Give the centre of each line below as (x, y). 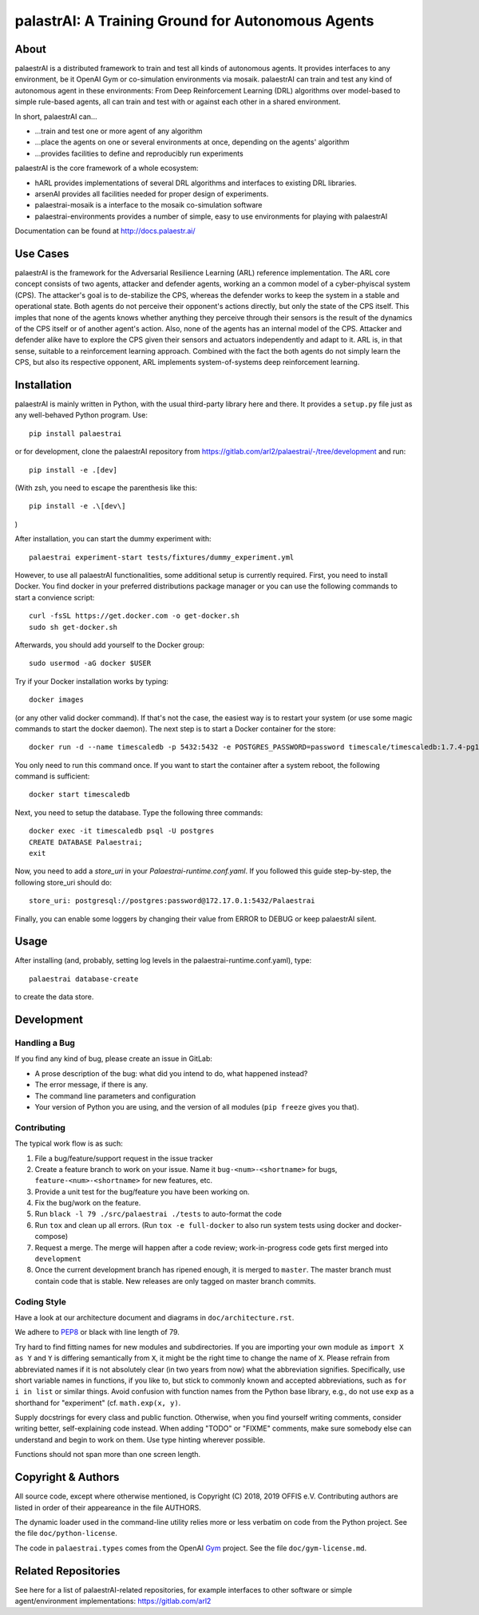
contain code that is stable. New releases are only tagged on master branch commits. (175, 1281)
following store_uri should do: (63, 882)
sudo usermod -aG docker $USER (90, 663)
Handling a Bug (45, 1043)
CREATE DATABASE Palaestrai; (86, 842)
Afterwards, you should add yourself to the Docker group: (110, 645)
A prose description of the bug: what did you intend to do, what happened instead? (171, 1073)
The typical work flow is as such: (69, 1144)
